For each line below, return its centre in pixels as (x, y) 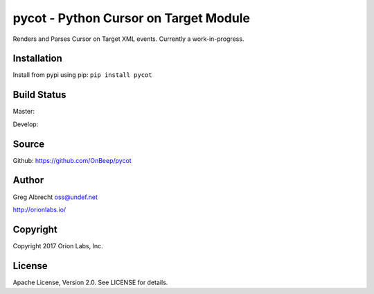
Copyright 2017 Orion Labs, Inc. (58, 245)
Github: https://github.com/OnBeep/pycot (72, 160)
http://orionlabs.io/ (39, 209)
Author (28, 180)
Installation (37, 59)
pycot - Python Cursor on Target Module (132, 18)
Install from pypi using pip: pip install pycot (82, 75)
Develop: (26, 124)
